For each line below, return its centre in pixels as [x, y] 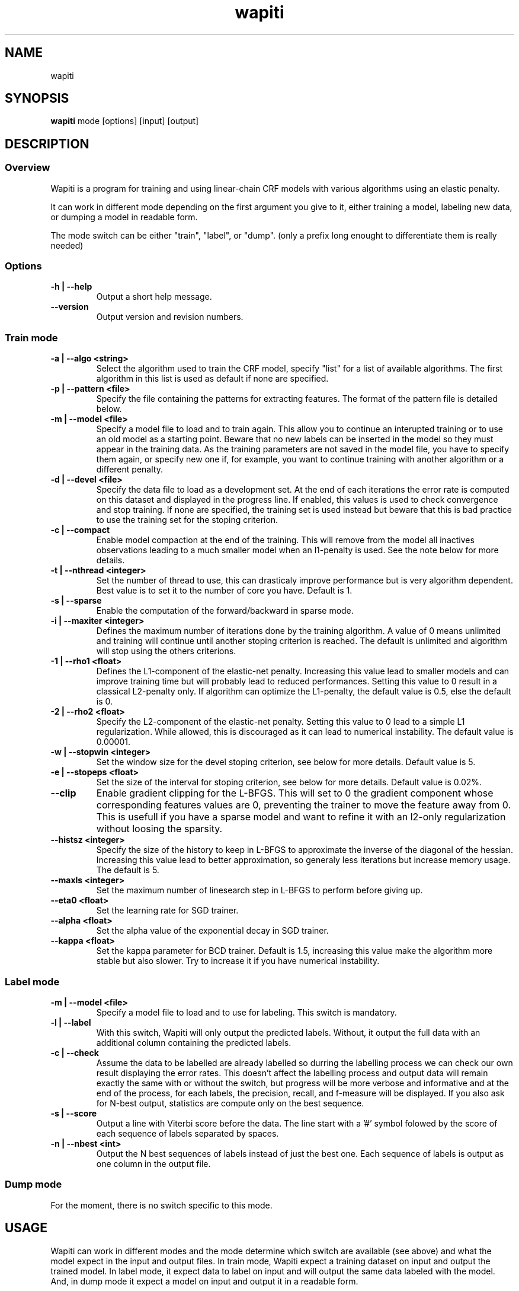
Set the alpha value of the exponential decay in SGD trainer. [212, 931]
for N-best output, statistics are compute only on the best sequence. [230, 1103]
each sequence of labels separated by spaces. [188, 1133]
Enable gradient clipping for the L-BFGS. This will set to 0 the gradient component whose [295, 793]
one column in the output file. [153, 1163]
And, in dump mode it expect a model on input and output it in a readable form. [204, 1281]
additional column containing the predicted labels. [194, 1042]
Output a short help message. [154, 297]
